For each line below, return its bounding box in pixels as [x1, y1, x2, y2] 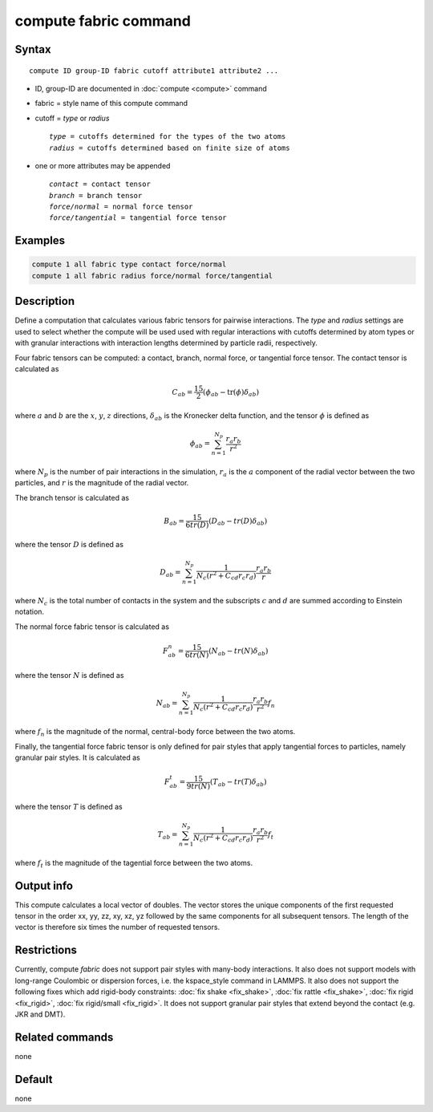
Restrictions [14, 944, 78, 957]
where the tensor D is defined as [14, 539, 124, 549]
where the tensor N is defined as [14, 671, 124, 680]
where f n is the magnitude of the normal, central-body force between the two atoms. [14, 727, 296, 738]
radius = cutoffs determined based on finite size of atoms [49, 143, 290, 152]
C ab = [172, 388, 193, 399]
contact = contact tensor [49, 180, 152, 189]
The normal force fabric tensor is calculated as [14, 622, 170, 631]
